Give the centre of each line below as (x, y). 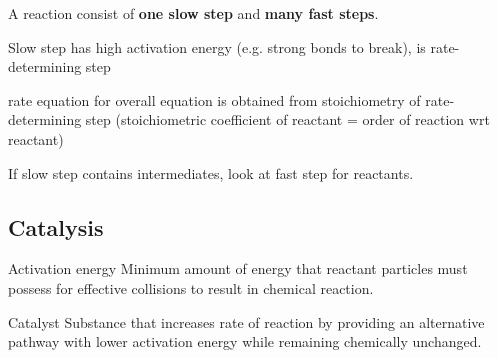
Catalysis (56, 226)
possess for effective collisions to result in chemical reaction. (191, 287)
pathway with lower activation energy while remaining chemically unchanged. (245, 341)
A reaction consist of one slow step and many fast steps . (193, 13)
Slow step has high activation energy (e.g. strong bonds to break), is (217, 46)
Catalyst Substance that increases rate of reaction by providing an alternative (246, 321)
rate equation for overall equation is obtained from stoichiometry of (214, 99)
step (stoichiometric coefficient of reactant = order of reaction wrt (287, 119)
